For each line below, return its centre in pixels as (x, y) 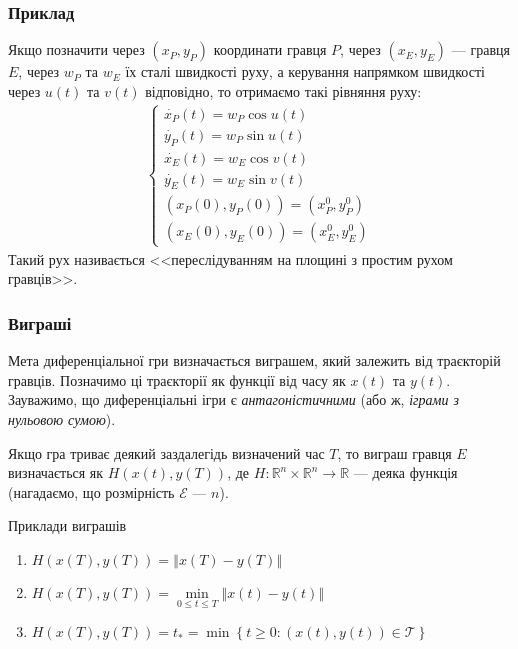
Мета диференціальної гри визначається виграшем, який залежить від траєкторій (254, 360)
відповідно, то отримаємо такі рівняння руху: (283, 90)
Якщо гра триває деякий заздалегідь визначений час (166, 452)
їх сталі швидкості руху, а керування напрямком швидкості (305, 71)
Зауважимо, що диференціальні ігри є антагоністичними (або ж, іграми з (233, 399)
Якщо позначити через (76, 49)
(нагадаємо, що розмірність (91, 491)
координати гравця (270, 49)
